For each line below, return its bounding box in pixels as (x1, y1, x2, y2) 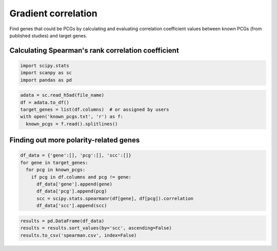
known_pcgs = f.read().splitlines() (26, 121, 118, 127)
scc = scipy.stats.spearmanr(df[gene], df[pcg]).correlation (36, 195, 194, 201)
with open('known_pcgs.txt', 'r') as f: (20, 114, 123, 120)
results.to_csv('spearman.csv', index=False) (20, 232, 137, 238)
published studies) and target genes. (9, 32, 87, 38)
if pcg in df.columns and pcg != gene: (31, 174, 132, 180)
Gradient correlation (9, 8, 97, 19)
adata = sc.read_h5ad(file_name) (20, 92, 105, 98)
